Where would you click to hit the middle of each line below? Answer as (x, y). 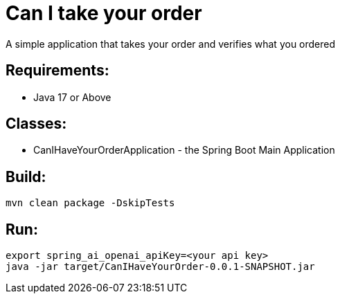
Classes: (36, 124)
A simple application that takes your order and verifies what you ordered (171, 44)
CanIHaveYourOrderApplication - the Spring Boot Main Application (184, 150)
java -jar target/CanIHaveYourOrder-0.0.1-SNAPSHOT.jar (160, 267)
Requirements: (57, 71)
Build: (26, 176)
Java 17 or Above (72, 97)
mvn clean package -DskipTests (90, 203)
